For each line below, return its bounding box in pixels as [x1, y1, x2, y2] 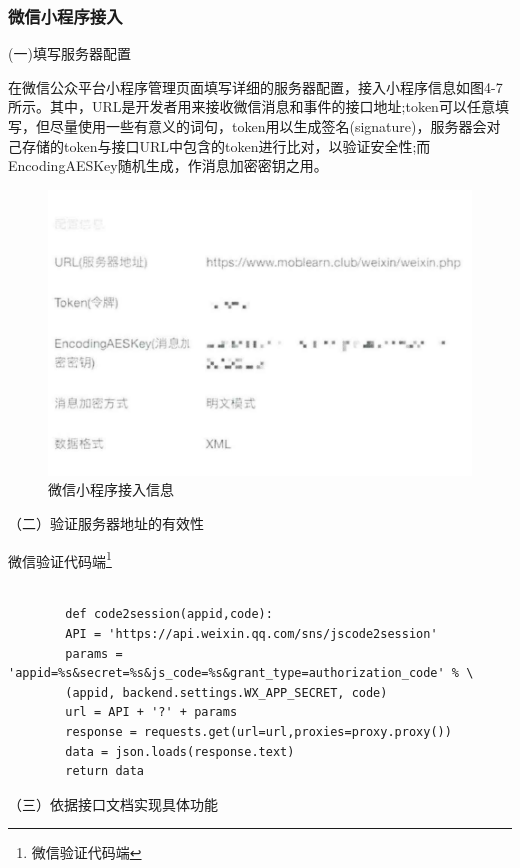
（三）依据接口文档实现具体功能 [8, 793, 218, 814]
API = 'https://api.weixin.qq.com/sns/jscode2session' [65, 626, 438, 641]
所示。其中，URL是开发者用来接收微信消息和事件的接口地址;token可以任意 [8, 96, 495, 117]
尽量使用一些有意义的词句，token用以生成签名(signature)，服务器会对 [49, 116, 501, 136]
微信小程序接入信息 [48, 479, 174, 500]
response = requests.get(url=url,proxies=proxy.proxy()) [65, 724, 452, 739]
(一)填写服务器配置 [8, 43, 131, 64]
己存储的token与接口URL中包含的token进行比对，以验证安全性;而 [8, 135, 431, 156]
